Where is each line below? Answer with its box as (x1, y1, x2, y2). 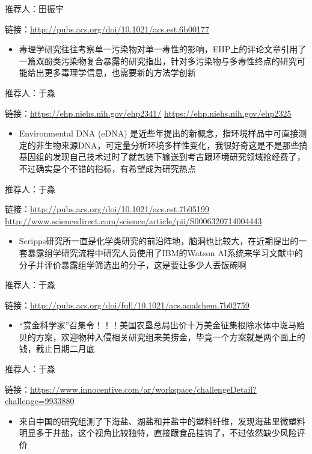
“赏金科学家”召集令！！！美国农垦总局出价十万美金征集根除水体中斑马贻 (19, 319, 305, 331)
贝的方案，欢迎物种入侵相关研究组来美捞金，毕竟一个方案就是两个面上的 (19, 330, 305, 343)
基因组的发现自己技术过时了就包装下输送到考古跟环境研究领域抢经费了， (19, 150, 305, 163)
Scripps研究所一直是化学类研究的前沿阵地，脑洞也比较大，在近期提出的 (19, 235, 299, 247)
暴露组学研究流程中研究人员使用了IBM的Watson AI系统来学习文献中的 (27, 246, 303, 259)
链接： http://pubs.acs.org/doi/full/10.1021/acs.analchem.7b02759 (5, 298, 249, 311)
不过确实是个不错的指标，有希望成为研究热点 (19, 162, 196, 174)
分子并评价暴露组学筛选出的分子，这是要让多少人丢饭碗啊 (19, 258, 246, 271)
